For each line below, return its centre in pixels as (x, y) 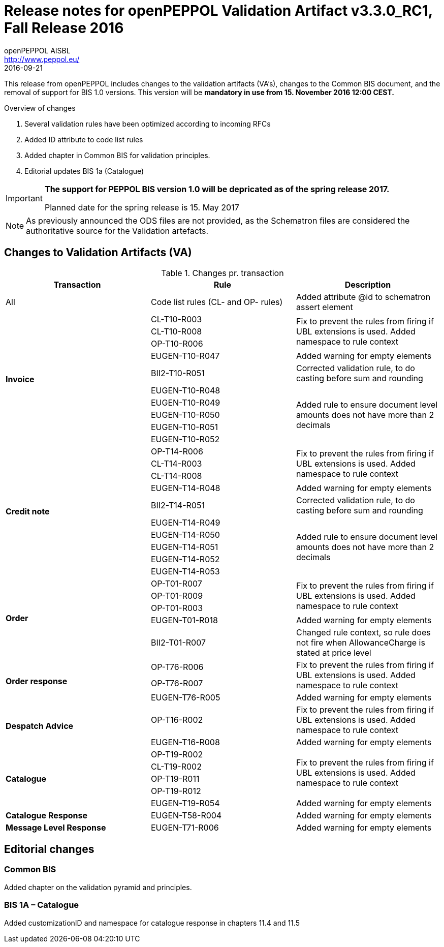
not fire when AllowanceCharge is (360, 642)
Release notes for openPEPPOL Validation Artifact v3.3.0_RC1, (218, 11)
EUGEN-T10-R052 (185, 439)
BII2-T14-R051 (178, 505)
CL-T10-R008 (176, 331)
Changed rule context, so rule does (363, 632)
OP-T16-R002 (177, 720)
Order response (37, 681)
